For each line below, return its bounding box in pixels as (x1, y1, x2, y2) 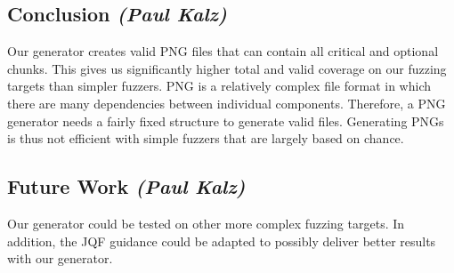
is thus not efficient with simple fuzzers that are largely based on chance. (7, 129, 404, 148)
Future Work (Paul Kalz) (7, 173, 246, 200)
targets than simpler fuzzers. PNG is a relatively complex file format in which (7, 76, 431, 95)
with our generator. (7, 249, 113, 268)
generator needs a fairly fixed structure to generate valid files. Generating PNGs (7, 111, 444, 130)
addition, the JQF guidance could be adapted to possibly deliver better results (7, 231, 436, 250)
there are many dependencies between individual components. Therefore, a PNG (7, 93, 446, 112)
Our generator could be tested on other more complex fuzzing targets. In (7, 213, 405, 232)
